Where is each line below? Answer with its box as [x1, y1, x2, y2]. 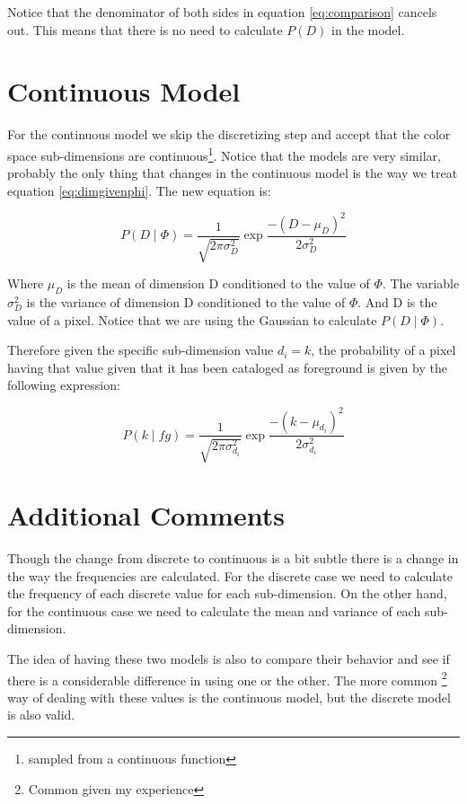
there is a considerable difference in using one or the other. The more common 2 [7, 667, 447, 689]
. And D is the [357, 293, 437, 312]
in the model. [331, 20, 405, 39]
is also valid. [7, 705, 75, 724]
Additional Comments [7, 497, 285, 534]
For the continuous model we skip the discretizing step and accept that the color [7, 125, 451, 144]
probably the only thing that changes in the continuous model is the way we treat [7, 163, 458, 182]
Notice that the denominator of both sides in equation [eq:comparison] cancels [7, 3, 437, 21]
